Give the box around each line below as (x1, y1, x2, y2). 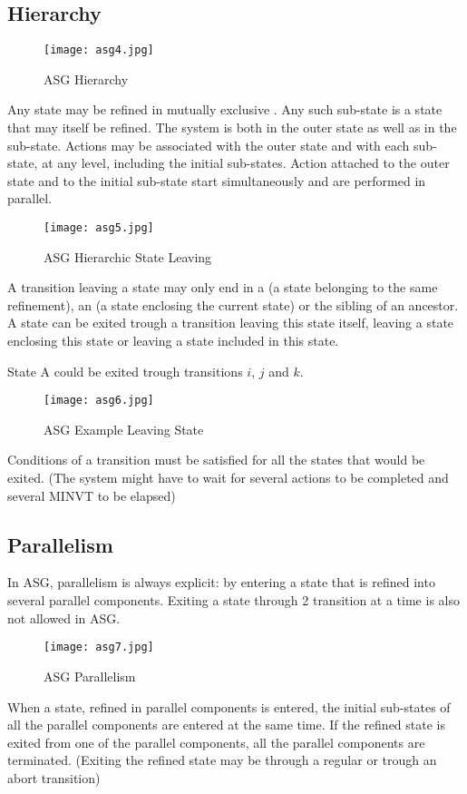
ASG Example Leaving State (44, 419, 204, 438)
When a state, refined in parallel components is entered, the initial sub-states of (7, 697, 451, 716)
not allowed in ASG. (7, 608, 121, 627)
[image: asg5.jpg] (44, 221, 154, 235)
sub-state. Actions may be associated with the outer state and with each (7, 135, 410, 154)
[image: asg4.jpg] (44, 44, 154, 57)
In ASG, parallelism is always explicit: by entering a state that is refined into (7, 573, 435, 592)
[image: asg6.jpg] (44, 394, 154, 407)
